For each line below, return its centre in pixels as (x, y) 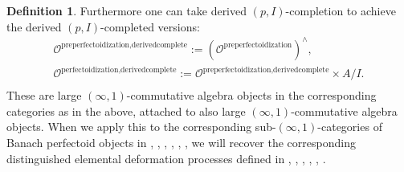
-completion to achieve (341, 10)
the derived (34, 26)
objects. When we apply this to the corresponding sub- (141, 127)
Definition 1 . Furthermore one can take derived (127, 10)
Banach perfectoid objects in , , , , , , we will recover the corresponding (181, 143)
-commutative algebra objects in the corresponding (251, 95)
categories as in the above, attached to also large (126, 111)
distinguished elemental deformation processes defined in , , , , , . (166, 158)
